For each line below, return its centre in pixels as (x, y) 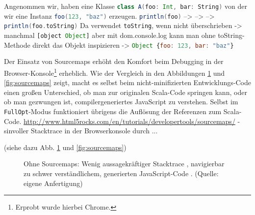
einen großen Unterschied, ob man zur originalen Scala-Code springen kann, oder (126, 92)
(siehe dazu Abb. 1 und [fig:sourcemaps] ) (65, 147)
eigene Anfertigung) (53, 183)
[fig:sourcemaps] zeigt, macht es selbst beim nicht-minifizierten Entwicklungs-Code (127, 82)
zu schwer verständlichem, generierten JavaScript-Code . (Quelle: (121, 173)
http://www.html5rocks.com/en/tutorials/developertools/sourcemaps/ (129, 121)
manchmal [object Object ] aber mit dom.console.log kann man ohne (110, 35)
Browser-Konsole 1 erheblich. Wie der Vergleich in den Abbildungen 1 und (115, 72)
